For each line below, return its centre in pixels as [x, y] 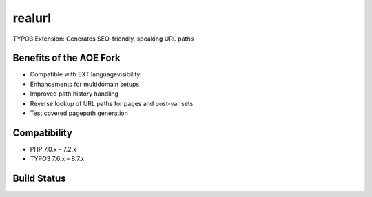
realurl [32, 18]
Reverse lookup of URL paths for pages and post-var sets [112, 103]
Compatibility [42, 133]
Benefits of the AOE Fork [66, 58]
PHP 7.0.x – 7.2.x [53, 149]
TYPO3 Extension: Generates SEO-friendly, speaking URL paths [103, 39]
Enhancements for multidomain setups [85, 84]
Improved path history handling [74, 94]
